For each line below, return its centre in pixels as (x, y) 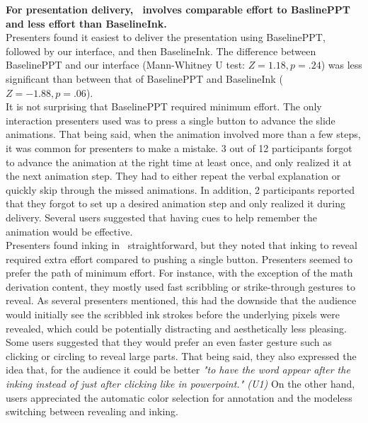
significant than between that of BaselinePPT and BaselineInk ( (144, 78)
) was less (341, 65)
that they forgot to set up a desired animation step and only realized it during (176, 203)
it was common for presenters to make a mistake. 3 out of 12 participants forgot (179, 147)
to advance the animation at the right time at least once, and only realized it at (179, 162)
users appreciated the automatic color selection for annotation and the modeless (179, 397)
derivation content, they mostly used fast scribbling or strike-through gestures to (180, 286)
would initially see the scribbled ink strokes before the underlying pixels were (173, 314)
